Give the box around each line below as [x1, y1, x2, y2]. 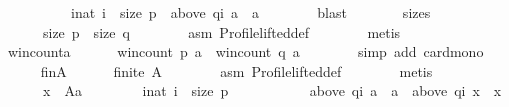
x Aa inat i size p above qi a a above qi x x [42, 80, 502, 101]
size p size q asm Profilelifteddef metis [42, 21, 401, 42]
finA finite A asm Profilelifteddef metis [40, 60, 433, 81]
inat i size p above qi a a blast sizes [70, 2, 431, 22]
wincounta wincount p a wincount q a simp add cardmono [7, 41, 484, 62]
